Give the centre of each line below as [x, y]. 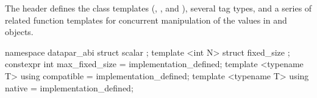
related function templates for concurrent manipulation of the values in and [146, 20]
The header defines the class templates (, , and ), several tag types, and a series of [158, 8]
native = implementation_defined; [69, 87]
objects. [19, 32]
